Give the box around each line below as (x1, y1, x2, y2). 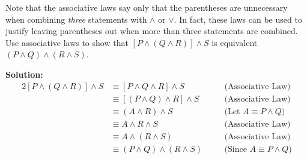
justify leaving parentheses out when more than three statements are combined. (5, 25, 298, 37)
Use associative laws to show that (5, 36, 129, 48)
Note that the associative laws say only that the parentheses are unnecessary (5, 1, 288, 13)
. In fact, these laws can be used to (174, 13, 302, 25)
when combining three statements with (5, 13, 147, 25)
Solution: (5, 68, 43, 80)
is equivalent (211, 36, 258, 48)
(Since (224, 145, 247, 154)
